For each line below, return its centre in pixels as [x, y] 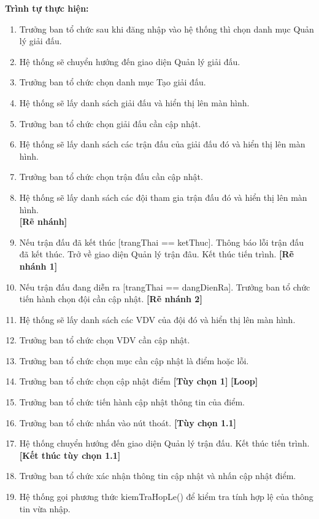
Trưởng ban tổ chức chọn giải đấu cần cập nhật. [110, 123]
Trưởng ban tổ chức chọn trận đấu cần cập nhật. [111, 177]
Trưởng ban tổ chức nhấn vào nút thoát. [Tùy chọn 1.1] [128, 422]
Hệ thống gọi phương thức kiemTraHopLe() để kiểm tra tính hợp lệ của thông [166, 497]
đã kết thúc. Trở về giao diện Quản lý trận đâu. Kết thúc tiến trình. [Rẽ [156, 254]
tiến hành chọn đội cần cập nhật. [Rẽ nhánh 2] [111, 299]
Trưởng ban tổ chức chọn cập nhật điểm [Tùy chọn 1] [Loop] [139, 381]
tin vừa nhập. [45, 508]
